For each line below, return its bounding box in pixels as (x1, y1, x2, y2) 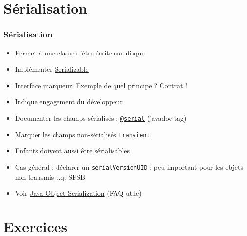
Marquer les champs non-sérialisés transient (15, 129, 150, 139)
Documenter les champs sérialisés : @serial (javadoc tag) (15, 112, 187, 123)
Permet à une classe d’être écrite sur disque (15, 47, 145, 57)
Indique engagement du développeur (15, 96, 123, 107)
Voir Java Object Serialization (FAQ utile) (15, 188, 142, 198)
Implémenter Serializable (15, 64, 89, 74)
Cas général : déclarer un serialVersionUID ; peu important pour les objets (15, 162, 243, 172)
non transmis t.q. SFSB (15, 171, 85, 182)
